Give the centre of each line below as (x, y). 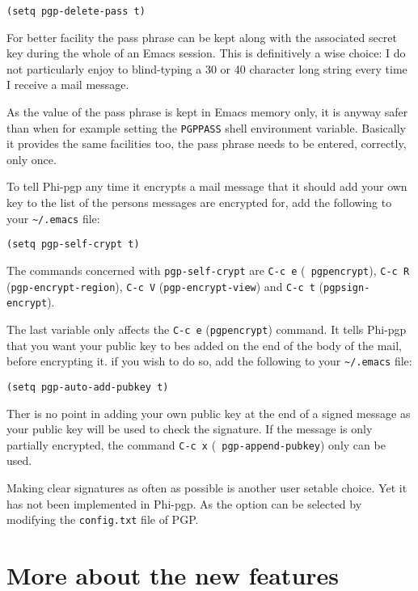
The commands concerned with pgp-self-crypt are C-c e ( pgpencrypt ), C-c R (208, 270)
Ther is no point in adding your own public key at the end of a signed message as (209, 413)
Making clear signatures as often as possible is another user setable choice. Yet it (207, 487)
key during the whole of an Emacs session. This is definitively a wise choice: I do (206, 53)
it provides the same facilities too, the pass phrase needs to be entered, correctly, (207, 144)
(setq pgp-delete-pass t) (76, 11)
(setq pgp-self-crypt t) (73, 245)
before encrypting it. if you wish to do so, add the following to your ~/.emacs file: (209, 361)
